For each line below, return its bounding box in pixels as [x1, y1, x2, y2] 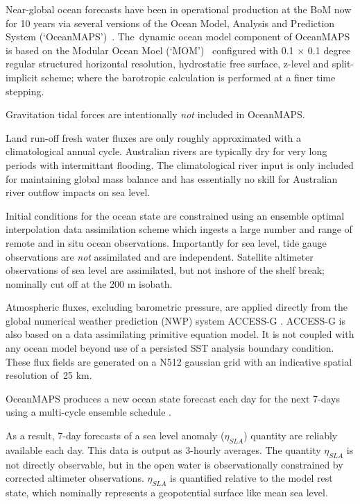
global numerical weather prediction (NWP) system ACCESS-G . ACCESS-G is [6, 313, 345, 327]
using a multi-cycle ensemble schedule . [6, 405, 171, 419]
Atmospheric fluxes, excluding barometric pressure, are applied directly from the [6, 300, 348, 314]
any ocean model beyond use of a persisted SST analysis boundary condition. [6, 341, 334, 355]
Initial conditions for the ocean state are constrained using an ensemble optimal [6, 208, 345, 222]
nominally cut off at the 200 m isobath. [6, 276, 173, 291]
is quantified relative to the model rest [169, 471, 333, 485]
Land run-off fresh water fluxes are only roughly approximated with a [6, 130, 302, 145]
